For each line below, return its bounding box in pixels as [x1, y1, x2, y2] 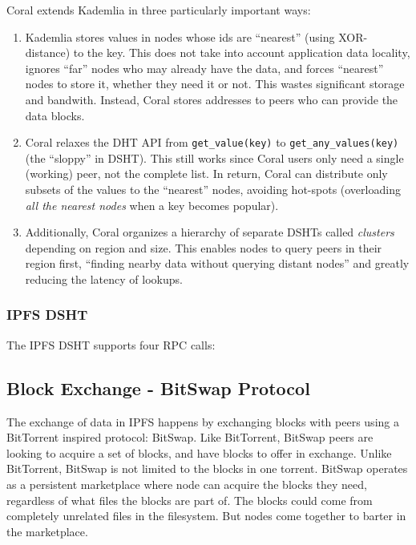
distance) [25, 44, 71, 61]
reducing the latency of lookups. [25, 270, 183, 287]
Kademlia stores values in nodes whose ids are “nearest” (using [25, 28, 335, 45]
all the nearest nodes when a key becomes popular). [25, 196, 279, 213]
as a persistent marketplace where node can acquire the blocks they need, [6, 475, 367, 492]
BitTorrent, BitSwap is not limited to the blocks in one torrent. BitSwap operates [6, 460, 408, 477]
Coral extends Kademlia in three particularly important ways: [6, 2, 311, 18]
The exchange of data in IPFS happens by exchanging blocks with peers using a [6, 413, 399, 430]
